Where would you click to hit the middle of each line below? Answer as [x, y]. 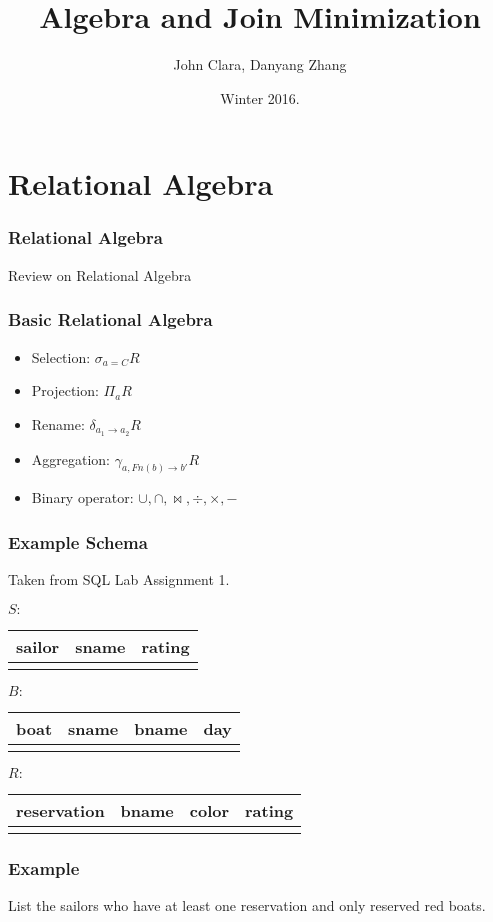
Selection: [61, 356]
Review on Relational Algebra [100, 274]
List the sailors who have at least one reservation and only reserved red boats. [247, 905]
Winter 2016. [260, 97]
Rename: [58, 423]
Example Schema [78, 541]
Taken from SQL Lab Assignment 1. [119, 579]
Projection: [65, 390]
